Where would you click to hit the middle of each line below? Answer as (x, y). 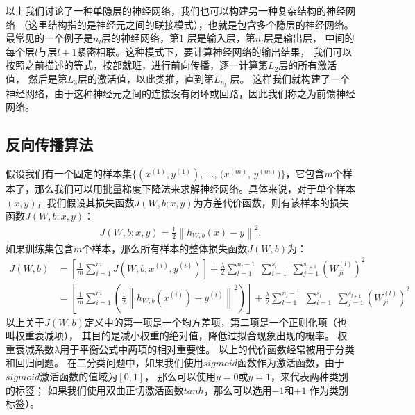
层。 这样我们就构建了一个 (290, 78)
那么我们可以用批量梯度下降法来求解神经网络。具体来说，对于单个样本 (195, 189)
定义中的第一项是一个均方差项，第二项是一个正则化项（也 (215, 322)
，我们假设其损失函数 (86, 202)
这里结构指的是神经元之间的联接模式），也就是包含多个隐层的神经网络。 (191, 24)
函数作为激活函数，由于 (291, 363)
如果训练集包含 (40, 248)
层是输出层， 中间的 (309, 38)
